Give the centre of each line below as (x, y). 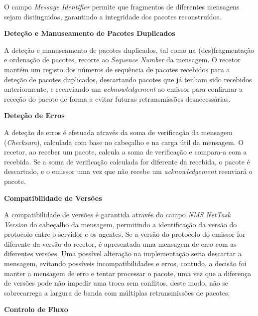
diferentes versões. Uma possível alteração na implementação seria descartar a (123, 253)
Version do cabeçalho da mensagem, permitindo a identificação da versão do (121, 224)
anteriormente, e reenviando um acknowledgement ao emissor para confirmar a (124, 89)
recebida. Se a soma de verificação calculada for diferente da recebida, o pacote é (127, 161)
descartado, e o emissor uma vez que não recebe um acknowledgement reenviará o (128, 171)
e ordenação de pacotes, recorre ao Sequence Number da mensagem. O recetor (122, 60)
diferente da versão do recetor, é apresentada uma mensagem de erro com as (120, 243)
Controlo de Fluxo (36, 309)
